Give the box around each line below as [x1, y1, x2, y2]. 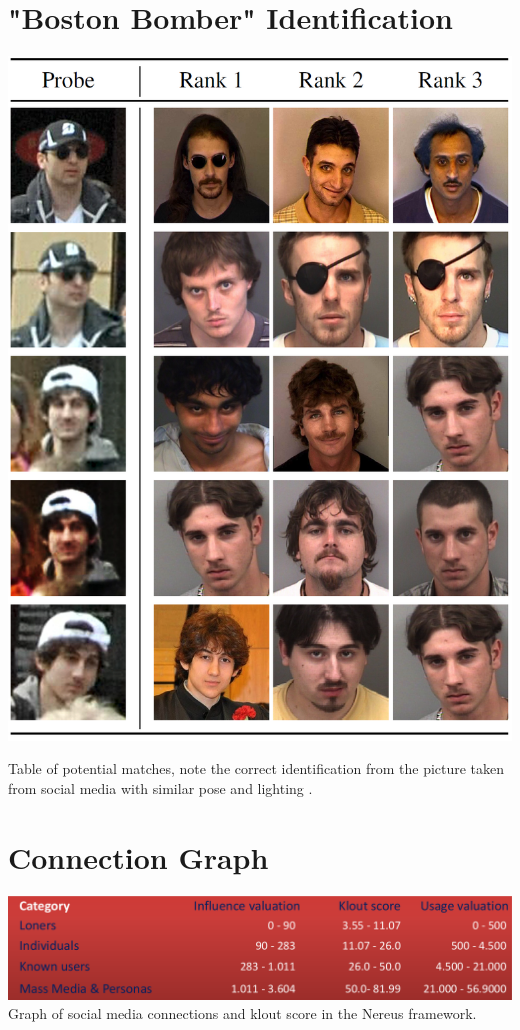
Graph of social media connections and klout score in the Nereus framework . [8, 1003, 477, 1024]
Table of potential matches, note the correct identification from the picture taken [8, 758, 505, 779]
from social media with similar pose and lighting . [8, 777, 313, 798]
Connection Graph [8, 836, 269, 877]
